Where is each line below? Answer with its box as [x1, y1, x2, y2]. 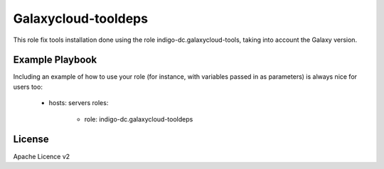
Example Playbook [13, 54, 97, 66]
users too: [13, 82, 43, 91]
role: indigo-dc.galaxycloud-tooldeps [84, 114, 193, 124]
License [13, 133, 49, 146]
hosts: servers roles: [48, 99, 109, 107]
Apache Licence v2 [13, 152, 70, 160]
